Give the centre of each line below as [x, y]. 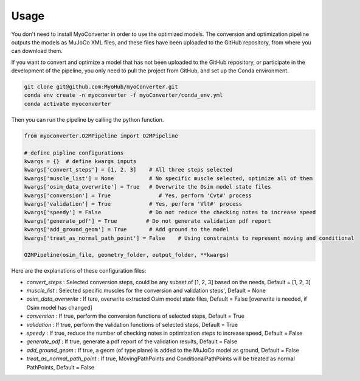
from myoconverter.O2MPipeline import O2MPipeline [101, 136]
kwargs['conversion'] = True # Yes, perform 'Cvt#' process [138, 195]
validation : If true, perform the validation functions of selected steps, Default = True [132, 324]
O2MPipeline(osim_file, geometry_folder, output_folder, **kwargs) [127, 255]
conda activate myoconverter [67, 104]
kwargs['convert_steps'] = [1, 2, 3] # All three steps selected [128, 170]
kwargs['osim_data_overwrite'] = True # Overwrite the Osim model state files [147, 187]
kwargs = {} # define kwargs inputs [80, 162]
